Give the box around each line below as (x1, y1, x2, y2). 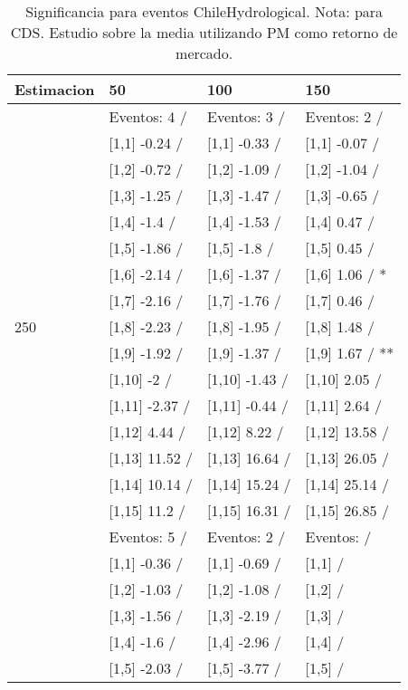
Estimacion (14, 79, 95, 100)
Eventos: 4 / (109, 106, 187, 127)
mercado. (176, 43, 233, 63)
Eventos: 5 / (109, 526, 187, 547)
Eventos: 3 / (207, 106, 286, 127)
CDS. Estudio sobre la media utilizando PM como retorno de (10, 22, 398, 43)
